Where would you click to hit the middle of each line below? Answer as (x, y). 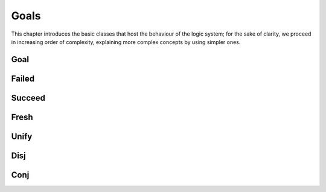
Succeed (28, 98)
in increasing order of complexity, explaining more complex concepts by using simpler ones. (126, 42)
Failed (23, 78)
